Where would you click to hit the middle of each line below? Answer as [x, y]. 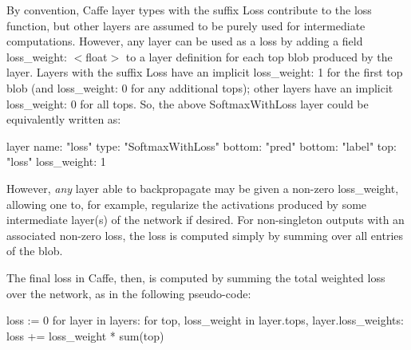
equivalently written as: [64, 119]
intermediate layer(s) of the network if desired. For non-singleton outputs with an [205, 220]
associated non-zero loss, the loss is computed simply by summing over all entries [205, 235]
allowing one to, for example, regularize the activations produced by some [187, 204]
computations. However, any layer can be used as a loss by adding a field [185, 41]
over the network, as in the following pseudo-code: [129, 293]
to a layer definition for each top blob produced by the [259, 56]
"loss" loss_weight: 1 [56, 161]
